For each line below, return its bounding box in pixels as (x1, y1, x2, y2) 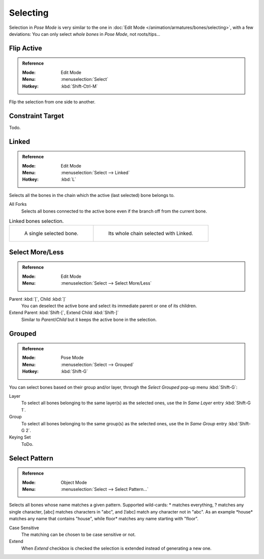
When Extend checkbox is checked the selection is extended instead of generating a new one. (21, 545, 212, 551)
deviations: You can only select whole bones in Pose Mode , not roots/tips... (9, 31, 161, 37)
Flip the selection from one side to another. (9, 98, 95, 105)
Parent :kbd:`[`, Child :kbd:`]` (9, 296, 66, 302)
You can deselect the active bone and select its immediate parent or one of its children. (21, 303, 198, 309)
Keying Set (9, 434, 31, 440)
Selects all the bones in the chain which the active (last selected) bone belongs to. (9, 192, 175, 198)
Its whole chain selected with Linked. (108, 230, 193, 237)
